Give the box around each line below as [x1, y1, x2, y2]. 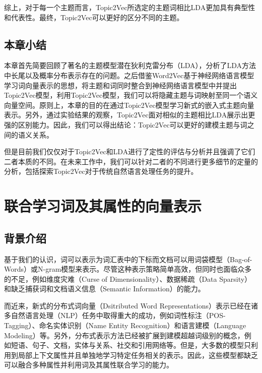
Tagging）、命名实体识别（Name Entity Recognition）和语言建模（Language [4, 320, 246, 331]
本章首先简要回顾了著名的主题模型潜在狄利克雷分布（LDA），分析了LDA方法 [4, 60, 256, 71]
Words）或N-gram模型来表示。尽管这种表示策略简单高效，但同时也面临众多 [4, 264, 252, 274]
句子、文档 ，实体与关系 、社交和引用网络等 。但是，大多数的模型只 [32, 340, 251, 350]
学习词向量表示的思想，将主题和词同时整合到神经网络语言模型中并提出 [4, 80, 237, 90]
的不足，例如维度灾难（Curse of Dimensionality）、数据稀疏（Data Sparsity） [4, 273, 252, 284]
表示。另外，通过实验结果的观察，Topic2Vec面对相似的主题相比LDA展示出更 [4, 109, 255, 120]
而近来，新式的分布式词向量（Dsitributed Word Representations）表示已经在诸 [4, 300, 258, 310]
